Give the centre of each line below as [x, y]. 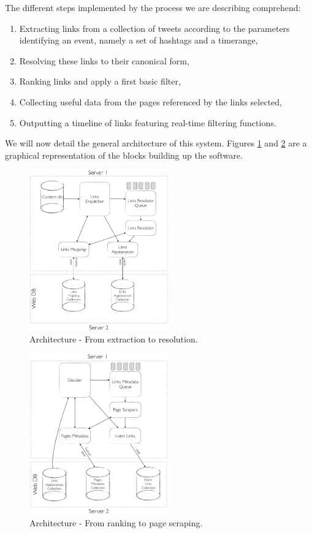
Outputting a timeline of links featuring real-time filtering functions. [148, 122]
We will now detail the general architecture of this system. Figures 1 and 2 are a [156, 143]
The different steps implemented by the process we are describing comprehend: [153, 7]
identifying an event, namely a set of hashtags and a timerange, [139, 40]
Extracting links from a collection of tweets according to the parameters [154, 28]
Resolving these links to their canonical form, [104, 60]
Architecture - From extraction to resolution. [114, 338]
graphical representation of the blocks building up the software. [124, 155]
